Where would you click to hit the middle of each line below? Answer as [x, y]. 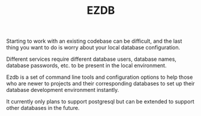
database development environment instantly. [63, 90]
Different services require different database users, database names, [91, 59]
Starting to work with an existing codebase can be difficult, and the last [94, 41]
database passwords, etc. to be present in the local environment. [86, 66]
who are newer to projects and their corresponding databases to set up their [100, 84]
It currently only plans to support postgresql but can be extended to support [100, 102]
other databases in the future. [43, 108]
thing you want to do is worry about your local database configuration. [93, 47]
